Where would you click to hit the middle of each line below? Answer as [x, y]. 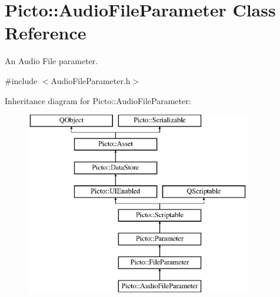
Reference [46, 33]
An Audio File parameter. [51, 61]
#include [21, 80]
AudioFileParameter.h [91, 80]
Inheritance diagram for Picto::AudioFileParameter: [98, 100]
